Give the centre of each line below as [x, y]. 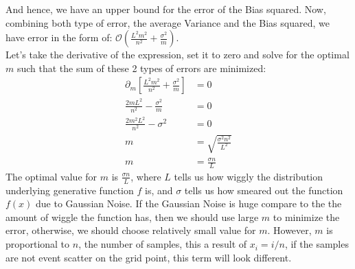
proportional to [38, 244]
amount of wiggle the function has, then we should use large [132, 217]
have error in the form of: [59, 37]
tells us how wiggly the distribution [248, 176]
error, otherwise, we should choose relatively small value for [131, 230]
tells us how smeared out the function [264, 190]
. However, [289, 230]
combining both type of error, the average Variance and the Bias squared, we [168, 22]
